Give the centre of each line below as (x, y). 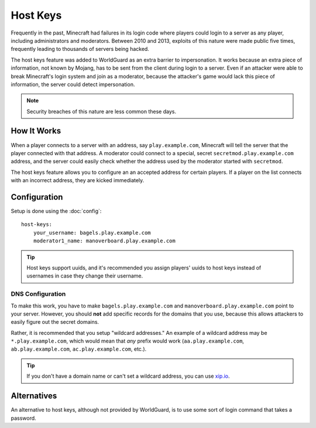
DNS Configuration (38, 294)
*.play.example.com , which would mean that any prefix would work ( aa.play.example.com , (127, 341)
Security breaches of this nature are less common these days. (102, 111)
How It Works (36, 131)
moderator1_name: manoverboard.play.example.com (104, 241)
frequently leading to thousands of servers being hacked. (80, 49)
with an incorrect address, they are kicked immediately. (78, 180)
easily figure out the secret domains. (55, 322)
